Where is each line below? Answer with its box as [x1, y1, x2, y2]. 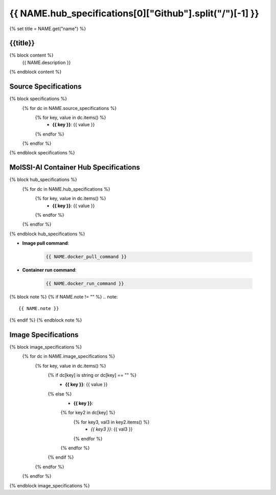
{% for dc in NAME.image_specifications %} [22, 353, 115, 359]
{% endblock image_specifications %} [9, 482, 90, 488]
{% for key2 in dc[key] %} [60, 410, 116, 416]
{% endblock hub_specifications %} [9, 231, 85, 237]
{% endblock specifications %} [9, 150, 75, 156]
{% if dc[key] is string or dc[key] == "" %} [48, 372, 136, 378]
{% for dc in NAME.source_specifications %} [22, 105, 117, 111]
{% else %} [48, 391, 72, 397]
